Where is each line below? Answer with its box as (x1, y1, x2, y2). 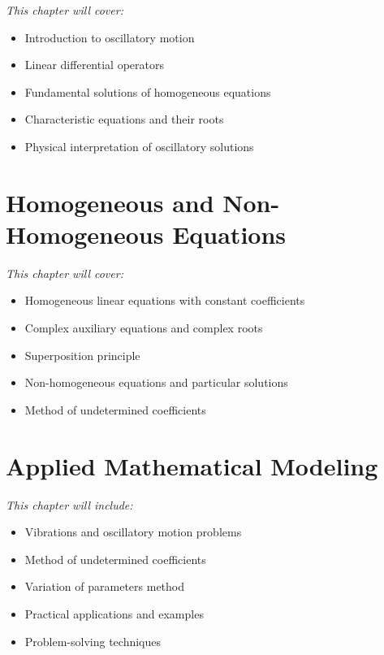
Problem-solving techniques (24, 632, 162, 649)
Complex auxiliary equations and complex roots (24, 319, 263, 336)
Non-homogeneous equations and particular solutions (24, 374, 288, 391)
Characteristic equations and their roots (24, 111, 224, 128)
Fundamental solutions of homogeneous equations (24, 83, 271, 100)
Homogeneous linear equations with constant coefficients (24, 292, 305, 309)
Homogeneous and (6, 185, 214, 219)
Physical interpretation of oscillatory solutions (24, 137, 254, 154)
